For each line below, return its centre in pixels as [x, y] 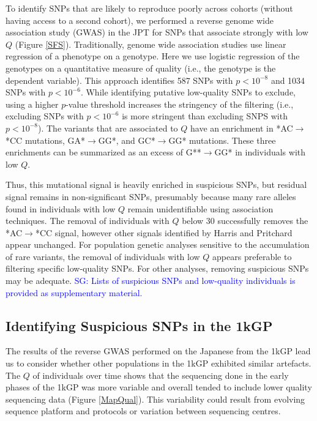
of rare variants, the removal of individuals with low [103, 256]
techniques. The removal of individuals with [88, 221]
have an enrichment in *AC [241, 128]
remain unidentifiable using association [200, 208]
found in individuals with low [61, 208]
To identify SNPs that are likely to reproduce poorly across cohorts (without [149, 8]
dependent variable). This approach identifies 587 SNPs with [119, 80]
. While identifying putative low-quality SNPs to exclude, [188, 92]
